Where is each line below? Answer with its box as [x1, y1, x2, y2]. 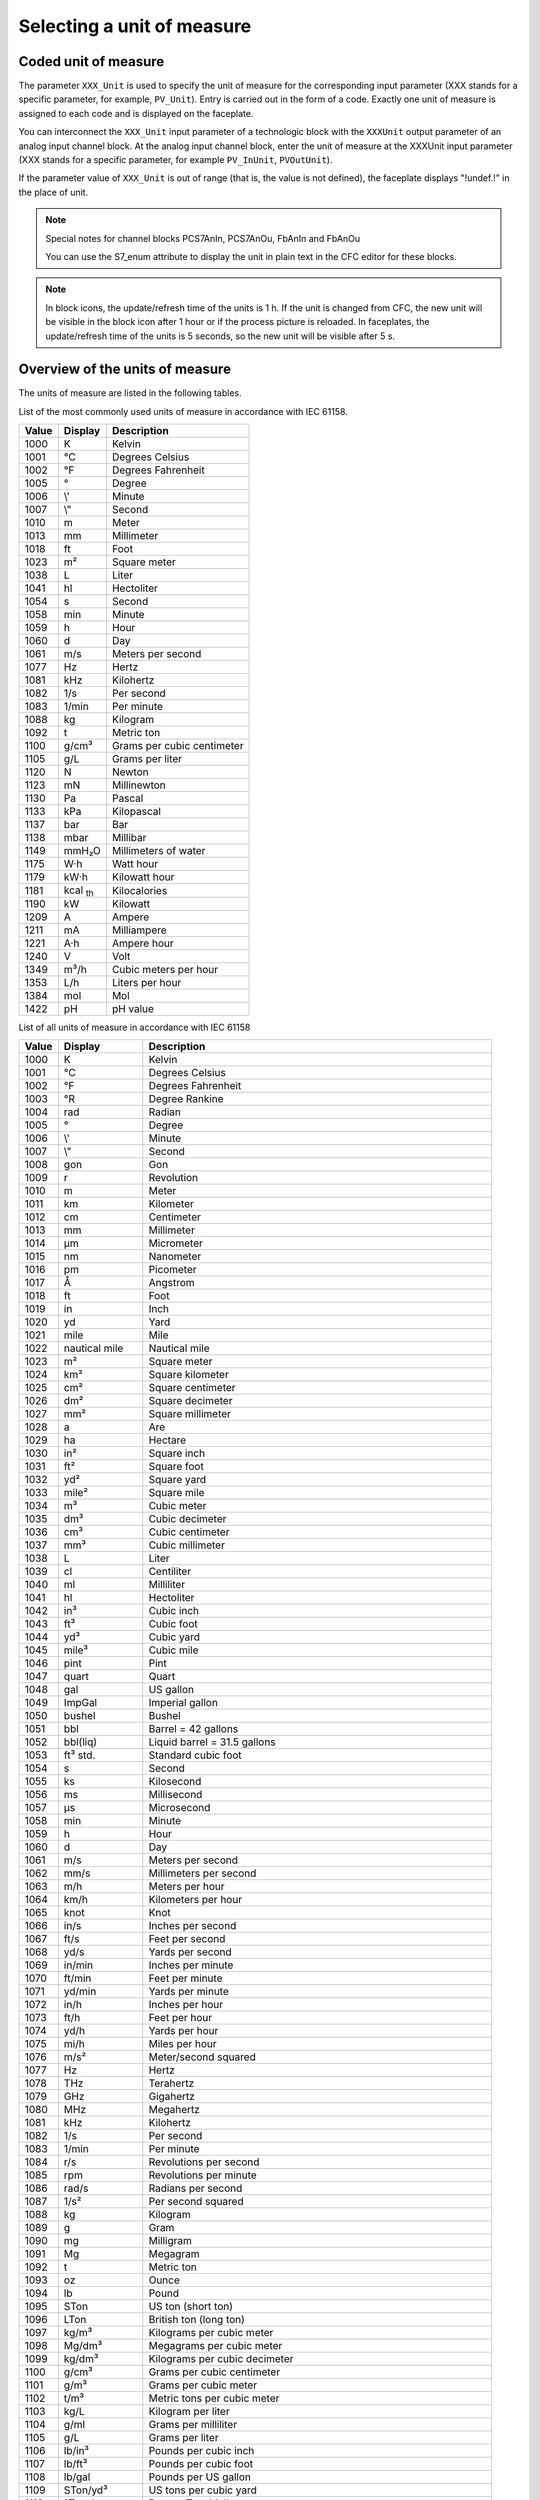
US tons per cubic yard [148, 2483, 257, 2497]
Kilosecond [148, 1775, 202, 1789]
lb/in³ [63, 2444, 90, 2458]
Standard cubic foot [148, 1748, 242, 1762]
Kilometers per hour [148, 1893, 243, 1907]
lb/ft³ [63, 2457, 88, 2471]
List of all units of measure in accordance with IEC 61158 [18, 1021, 251, 1034]
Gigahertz [148, 2090, 195, 2104]
